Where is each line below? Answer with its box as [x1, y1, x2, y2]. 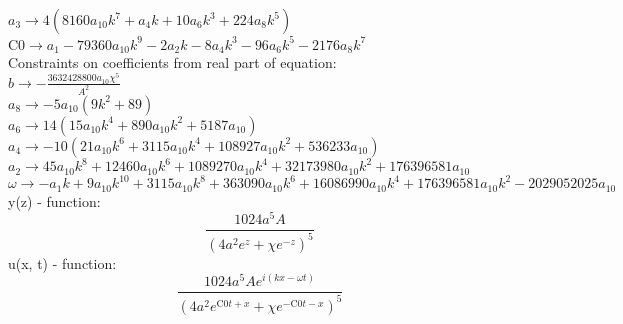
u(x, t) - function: [8, 252, 117, 273]
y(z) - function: [8, 190, 101, 211]
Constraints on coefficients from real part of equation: [8, 51, 337, 72]
